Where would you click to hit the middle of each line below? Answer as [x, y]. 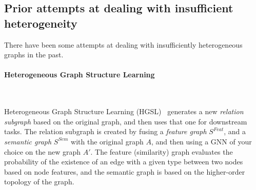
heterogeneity [41, 23]
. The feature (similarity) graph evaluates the [162, 151]
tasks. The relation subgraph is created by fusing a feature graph [105, 131]
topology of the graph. [39, 182]
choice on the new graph [42, 151]
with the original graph [107, 141]
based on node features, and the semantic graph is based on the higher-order [125, 171]
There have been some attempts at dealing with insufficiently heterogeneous [123, 44]
